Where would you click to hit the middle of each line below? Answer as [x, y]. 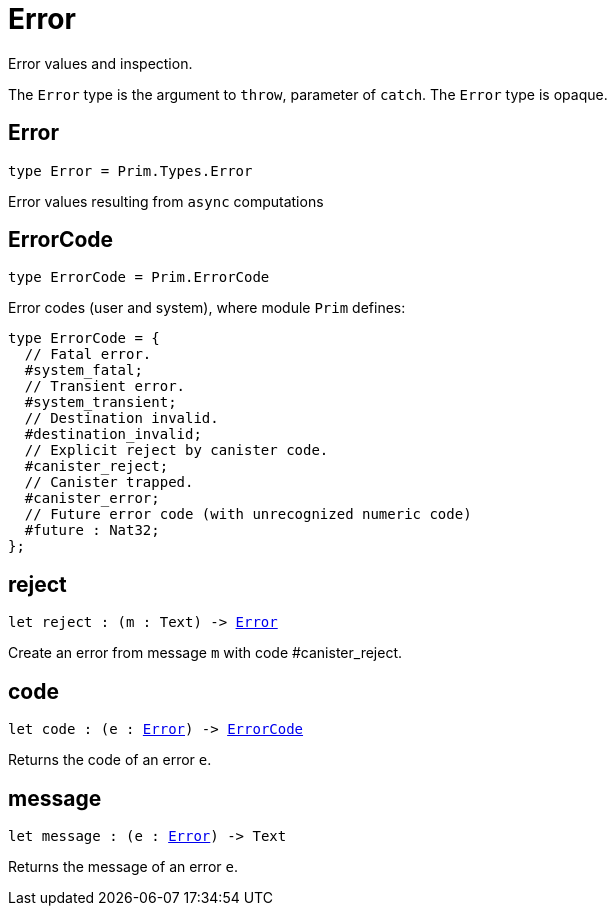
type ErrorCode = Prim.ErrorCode [139, 277]
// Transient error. [105, 386]
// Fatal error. [88, 354]
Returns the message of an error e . [123, 866]
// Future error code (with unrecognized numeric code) [248, 514]
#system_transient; [100, 402]
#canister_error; [92, 498]
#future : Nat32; [92, 530]
